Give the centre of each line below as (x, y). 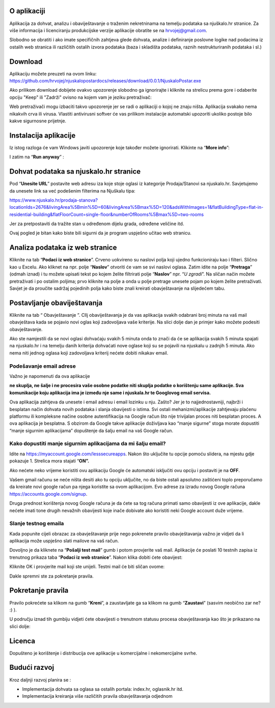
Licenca (22, 641)
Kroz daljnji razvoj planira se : (40, 679)
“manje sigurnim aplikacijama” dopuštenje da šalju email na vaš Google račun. (91, 430)
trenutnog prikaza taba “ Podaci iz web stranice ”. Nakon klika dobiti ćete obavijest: (96, 557)
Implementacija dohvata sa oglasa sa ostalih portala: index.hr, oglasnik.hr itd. (103, 689)
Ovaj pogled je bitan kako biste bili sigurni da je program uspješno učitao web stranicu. (101, 233)
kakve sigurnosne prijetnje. (38, 121)
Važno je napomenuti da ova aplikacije (50, 376)
